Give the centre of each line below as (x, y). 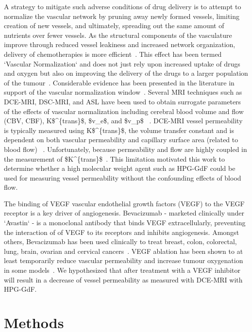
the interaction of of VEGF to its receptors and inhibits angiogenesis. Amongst (122, 232)
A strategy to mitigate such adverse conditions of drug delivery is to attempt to (123, 6)
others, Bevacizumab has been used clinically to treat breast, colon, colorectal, (120, 241)
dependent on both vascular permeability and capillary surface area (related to (121, 140)
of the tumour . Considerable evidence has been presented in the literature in (119, 82)
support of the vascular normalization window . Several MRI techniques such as (123, 92)
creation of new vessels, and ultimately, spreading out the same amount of (114, 25)
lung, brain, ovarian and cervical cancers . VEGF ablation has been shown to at (124, 251)
